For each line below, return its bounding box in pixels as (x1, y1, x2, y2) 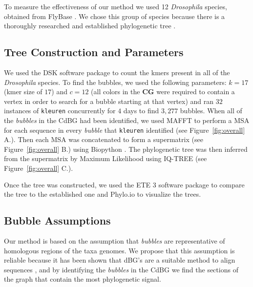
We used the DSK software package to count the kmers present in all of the (4, 67, 230, 77)
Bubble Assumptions (4, 213, 111, 228)
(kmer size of (4, 86, 42, 97)
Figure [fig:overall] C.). (4, 163, 73, 173)
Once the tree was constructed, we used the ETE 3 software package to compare (4, 179, 245, 189)
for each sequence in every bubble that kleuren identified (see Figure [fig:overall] (4, 124, 245, 135)
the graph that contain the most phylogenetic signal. (4, 274, 161, 284)
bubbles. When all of (180, 105, 242, 116)
